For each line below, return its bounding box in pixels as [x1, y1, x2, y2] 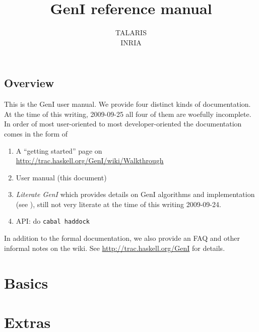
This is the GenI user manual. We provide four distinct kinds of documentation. [4, 99, 251, 109]
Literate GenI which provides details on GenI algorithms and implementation [16, 189, 255, 200]
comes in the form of [4, 128, 68, 139]
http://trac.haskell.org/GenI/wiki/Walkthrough [16, 155, 164, 166]
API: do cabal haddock [16, 216, 90, 226]
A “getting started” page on [16, 145, 102, 156]
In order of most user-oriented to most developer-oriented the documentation [4, 118, 242, 129]
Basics [4, 272, 48, 293]
